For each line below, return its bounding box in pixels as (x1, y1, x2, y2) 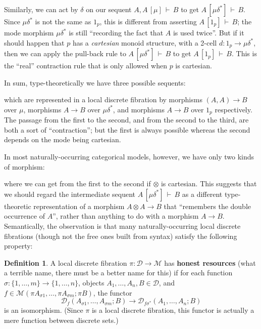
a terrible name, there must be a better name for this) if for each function (4, 267, 233, 278)
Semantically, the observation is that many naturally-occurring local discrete (4, 221, 241, 231)
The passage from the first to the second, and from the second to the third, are (4, 114, 249, 125)
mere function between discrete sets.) (4, 314, 119, 325)
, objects (78, 277, 105, 287)
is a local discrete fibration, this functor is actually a (91, 305, 254, 315)
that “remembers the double (164, 200, 251, 211)
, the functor (93, 287, 132, 298)
